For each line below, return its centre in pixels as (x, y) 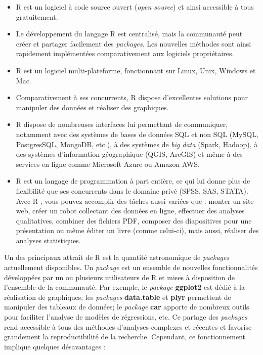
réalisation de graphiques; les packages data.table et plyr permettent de (118, 297)
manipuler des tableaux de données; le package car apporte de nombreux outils (127, 307)
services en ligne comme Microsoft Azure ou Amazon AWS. (108, 164)
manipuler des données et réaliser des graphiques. (92, 107)
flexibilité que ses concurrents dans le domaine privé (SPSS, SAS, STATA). (132, 190)
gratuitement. (37, 16)
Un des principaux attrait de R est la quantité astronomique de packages (117, 257)
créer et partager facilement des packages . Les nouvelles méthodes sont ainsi (134, 43)
